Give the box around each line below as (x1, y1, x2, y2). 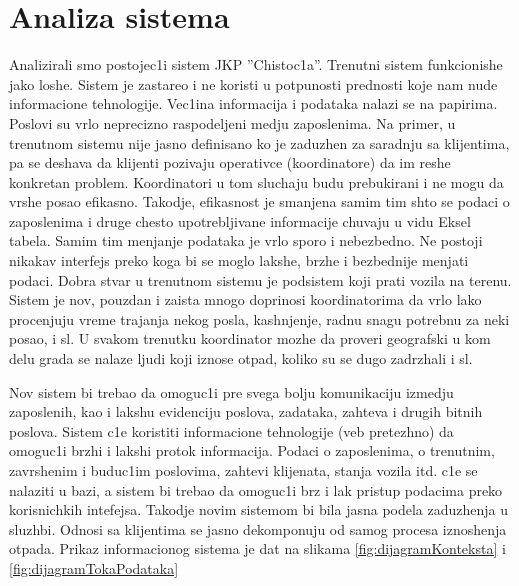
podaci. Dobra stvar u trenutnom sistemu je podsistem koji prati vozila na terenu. (9, 269, 512, 290)
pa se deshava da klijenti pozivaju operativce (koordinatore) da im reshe (9, 152, 451, 173)
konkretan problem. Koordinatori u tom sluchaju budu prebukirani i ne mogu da (9, 171, 504, 192)
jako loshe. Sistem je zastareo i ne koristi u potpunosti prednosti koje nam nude (9, 73, 498, 94)
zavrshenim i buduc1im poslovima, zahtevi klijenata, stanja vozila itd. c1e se (9, 460, 478, 480)
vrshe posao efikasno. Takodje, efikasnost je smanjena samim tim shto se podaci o (9, 191, 510, 212)
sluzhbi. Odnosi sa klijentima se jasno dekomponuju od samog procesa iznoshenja (9, 518, 507, 539)
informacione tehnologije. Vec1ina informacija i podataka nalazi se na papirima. (9, 93, 498, 114)
